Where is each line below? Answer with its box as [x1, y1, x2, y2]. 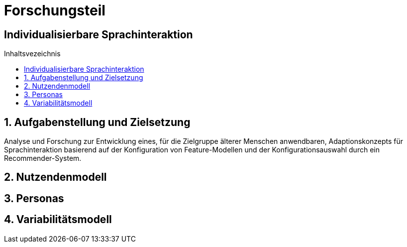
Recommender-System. [4, 154, 82, 163]
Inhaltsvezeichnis [4, 49, 61, 58]
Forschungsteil [4, 2, 105, 19]
